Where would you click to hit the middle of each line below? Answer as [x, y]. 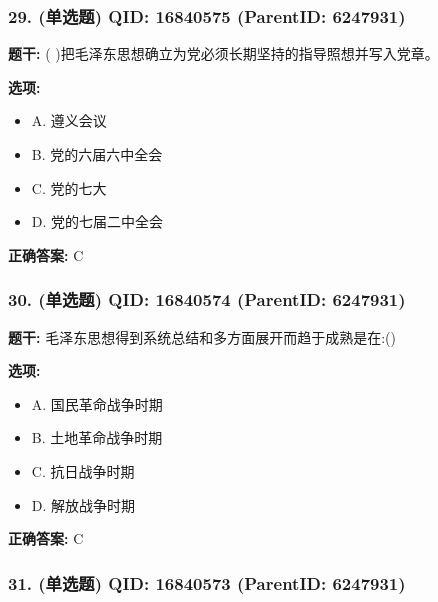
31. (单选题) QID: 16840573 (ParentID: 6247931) [207, 582]
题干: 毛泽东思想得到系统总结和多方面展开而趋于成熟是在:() [202, 336]
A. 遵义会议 [69, 120]
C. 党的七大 [69, 187]
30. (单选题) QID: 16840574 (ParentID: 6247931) [207, 299]
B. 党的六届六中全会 [97, 154]
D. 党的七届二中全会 [97, 221]
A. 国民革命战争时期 [97, 403]
